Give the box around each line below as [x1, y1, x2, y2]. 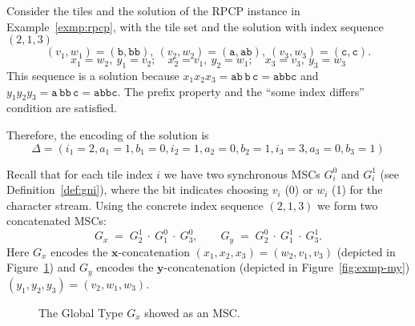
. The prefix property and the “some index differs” [117, 83, 365, 99]
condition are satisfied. [6, 99, 117, 116]
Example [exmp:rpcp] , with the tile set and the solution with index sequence [6, 18, 384, 34]
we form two [317, 196, 378, 213]
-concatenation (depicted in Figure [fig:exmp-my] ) [163, 259, 410, 276]
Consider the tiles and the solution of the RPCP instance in [6, 2, 300, 18]
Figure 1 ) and [6, 259, 76, 276]
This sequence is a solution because [6, 66, 179, 83]
